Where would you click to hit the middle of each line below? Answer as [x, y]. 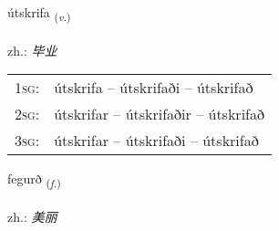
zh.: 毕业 [32, 50]
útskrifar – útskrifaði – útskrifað [156, 141]
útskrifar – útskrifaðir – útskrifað [159, 114]
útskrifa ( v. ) [39, 13]
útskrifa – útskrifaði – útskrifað [154, 88]
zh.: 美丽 [32, 217]
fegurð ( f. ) [34, 180]
